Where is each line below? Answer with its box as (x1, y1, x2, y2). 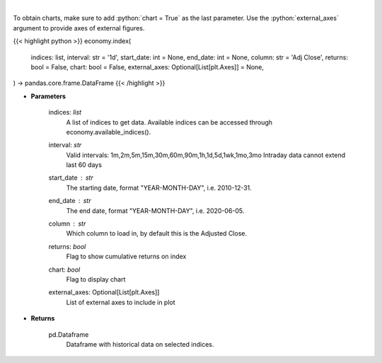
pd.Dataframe (48, 330, 89, 339)
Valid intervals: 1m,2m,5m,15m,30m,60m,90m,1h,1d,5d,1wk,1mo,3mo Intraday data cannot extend (66, 151, 346, 159)
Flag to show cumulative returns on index (66, 252, 187, 261)
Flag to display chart (66, 275, 126, 283)
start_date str (48, 173, 93, 182)
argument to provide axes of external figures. (13, 23, 145, 32)
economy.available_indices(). (66, 127, 151, 136)
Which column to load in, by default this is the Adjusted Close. (66, 229, 248, 238)
